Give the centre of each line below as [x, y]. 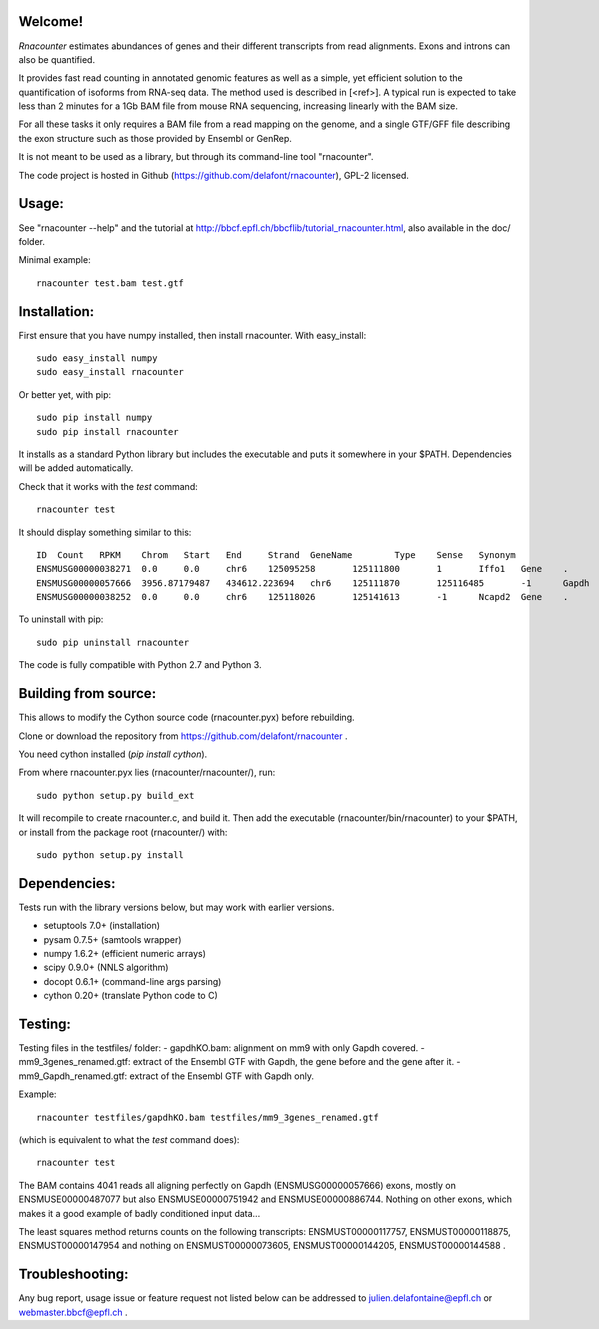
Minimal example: [54, 260]
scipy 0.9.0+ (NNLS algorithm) [106, 967]
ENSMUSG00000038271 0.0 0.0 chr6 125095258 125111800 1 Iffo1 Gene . [302, 569]
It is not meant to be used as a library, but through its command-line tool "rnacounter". [196, 157]
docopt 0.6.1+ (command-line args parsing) [132, 981]
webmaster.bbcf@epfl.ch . [73, 1312]
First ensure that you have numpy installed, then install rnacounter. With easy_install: [192, 335]
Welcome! [51, 21]
